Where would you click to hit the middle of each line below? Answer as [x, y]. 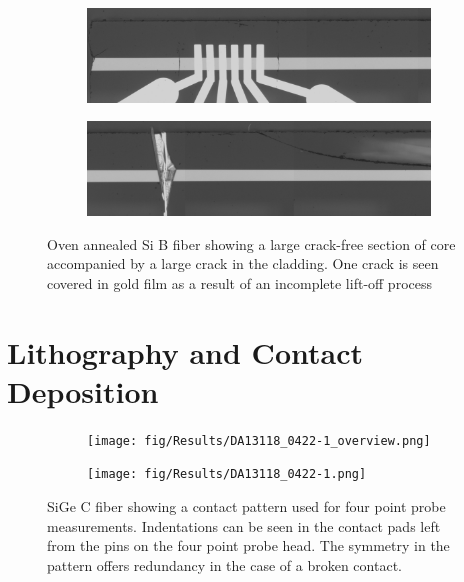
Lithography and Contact [185, 351]
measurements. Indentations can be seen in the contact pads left [244, 525]
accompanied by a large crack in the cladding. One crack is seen [243, 263]
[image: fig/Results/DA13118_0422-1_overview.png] [259, 440]
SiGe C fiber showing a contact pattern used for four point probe [246, 506]
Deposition [83, 390]
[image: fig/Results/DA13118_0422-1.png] [227, 474]
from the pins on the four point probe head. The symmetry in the [248, 545]
